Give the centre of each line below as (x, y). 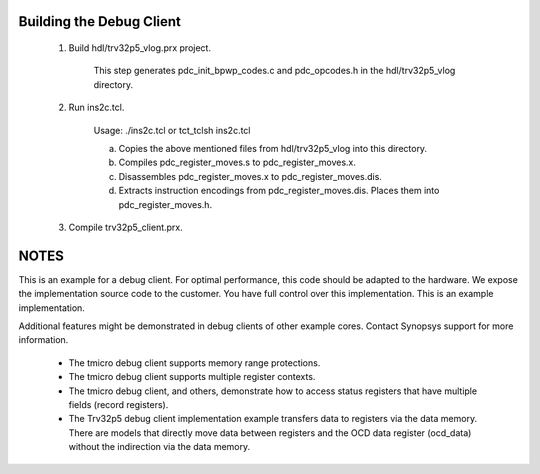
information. (43, 340)
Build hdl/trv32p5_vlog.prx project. (140, 48)
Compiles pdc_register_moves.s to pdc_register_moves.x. (237, 162)
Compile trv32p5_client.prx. (126, 227)
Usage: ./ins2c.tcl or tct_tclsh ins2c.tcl (172, 130)
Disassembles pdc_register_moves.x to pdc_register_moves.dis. (250, 176)
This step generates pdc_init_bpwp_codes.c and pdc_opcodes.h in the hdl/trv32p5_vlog (274, 71)
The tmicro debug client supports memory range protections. (194, 362)
